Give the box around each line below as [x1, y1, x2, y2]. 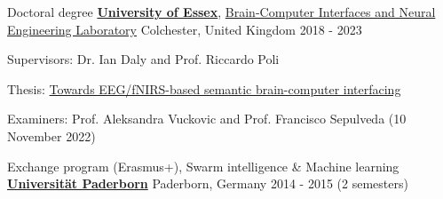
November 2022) [7, 126, 96, 145]
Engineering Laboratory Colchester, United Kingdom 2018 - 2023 [7, 20, 362, 38]
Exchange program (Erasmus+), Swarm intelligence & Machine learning [7, 156, 399, 175]
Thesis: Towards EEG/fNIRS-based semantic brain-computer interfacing [7, 79, 401, 98]
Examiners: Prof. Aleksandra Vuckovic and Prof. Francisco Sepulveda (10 [7, 109, 407, 128]
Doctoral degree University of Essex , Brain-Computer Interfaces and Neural [7, 3, 436, 20]
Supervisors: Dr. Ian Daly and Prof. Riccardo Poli [7, 50, 280, 68]
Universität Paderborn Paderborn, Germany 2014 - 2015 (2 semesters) [7, 174, 408, 193]
